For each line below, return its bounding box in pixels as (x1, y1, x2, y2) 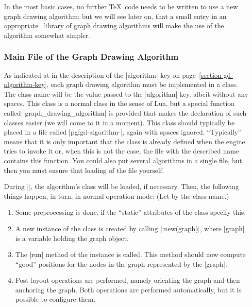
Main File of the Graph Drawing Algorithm (4, 51, 179, 63)
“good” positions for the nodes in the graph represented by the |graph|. (15, 258, 227, 269)
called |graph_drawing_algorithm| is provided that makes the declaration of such (4, 107, 247, 118)
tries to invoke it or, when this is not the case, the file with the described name (4, 146, 239, 156)
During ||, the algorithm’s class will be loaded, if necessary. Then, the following (4, 181, 239, 191)
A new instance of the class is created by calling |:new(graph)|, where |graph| (15, 223, 245, 233)
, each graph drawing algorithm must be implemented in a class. (47, 79, 238, 89)
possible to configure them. (15, 294, 96, 304)
